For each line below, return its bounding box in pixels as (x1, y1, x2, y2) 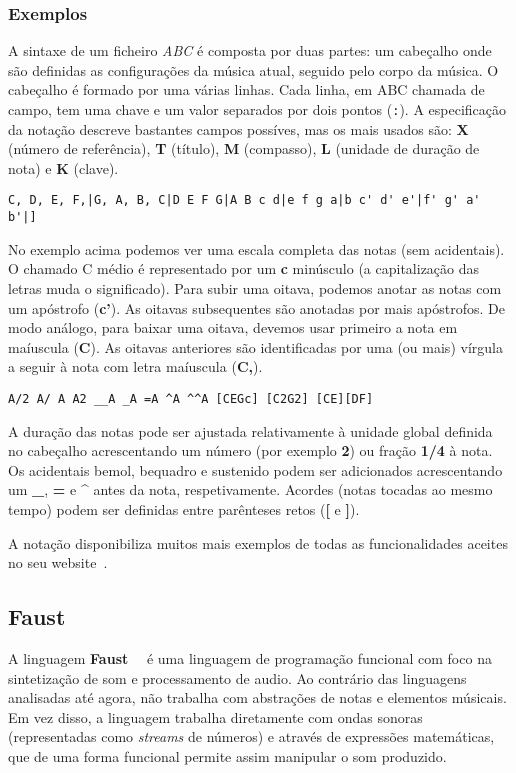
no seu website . (8, 552, 108, 573)
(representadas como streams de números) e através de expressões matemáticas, (8, 726, 495, 747)
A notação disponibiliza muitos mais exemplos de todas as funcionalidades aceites (8, 532, 508, 553)
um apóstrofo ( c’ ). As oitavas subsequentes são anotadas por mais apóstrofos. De (8, 297, 505, 318)
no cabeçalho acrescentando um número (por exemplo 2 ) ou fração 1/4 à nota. (8, 440, 493, 461)
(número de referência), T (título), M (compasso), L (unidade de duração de (8, 138, 480, 159)
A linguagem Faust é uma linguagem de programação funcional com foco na (8, 647, 492, 668)
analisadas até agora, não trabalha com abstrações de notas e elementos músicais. (8, 687, 507, 708)
